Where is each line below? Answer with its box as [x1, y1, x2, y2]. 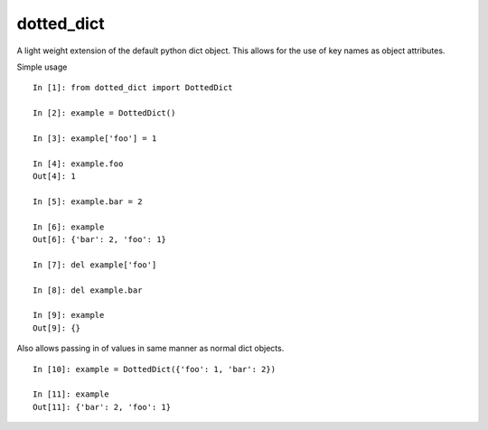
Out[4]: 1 [33, 172, 76, 182]
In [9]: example [33, 310, 105, 321]
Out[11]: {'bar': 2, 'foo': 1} [33, 402, 172, 412]
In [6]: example [33, 221, 105, 232]
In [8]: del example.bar [33, 285, 143, 295]
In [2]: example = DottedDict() [33, 108, 176, 118]
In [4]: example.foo [33, 158, 124, 169]
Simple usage [16, 61, 68, 72]
